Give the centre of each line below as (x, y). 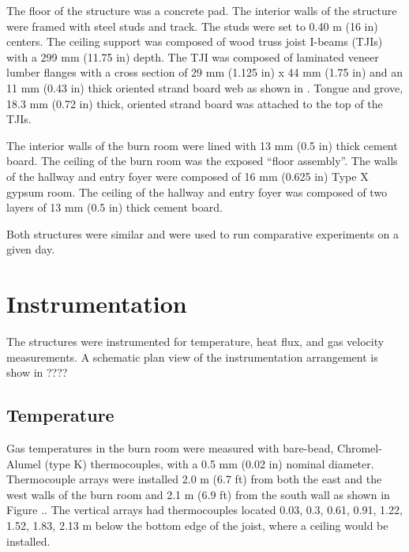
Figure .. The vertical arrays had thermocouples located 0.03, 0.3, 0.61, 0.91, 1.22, (204, 510)
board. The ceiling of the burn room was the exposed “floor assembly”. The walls (202, 161)
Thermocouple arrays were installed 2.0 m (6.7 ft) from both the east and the (194, 479)
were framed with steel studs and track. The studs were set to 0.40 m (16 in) (192, 26)
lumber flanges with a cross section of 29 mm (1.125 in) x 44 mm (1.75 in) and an (205, 72)
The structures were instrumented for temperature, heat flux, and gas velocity (195, 342)
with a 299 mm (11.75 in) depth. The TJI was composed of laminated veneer (193, 56)
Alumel (24, 463)
